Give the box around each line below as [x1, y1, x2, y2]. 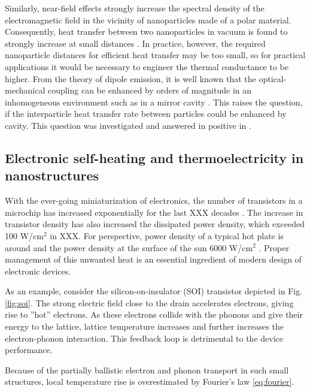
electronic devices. [5, 264, 71, 277]
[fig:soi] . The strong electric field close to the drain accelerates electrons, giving [5, 296, 294, 309]
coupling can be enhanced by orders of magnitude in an [47, 84, 252, 97]
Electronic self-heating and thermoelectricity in [5, 148, 304, 167]
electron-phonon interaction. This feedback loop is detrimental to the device [5, 331, 283, 344]
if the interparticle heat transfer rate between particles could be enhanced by [5, 107, 287, 120]
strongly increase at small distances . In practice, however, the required [5, 37, 266, 49]
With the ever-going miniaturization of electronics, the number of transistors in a [5, 194, 303, 207]
